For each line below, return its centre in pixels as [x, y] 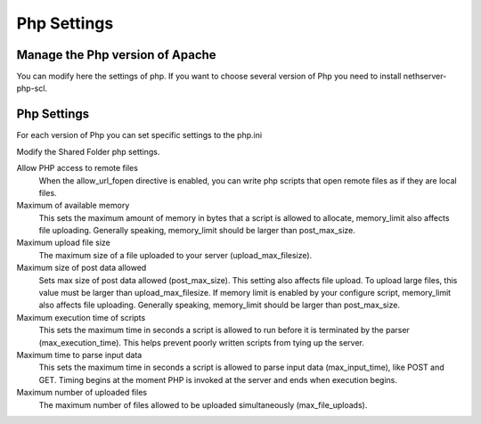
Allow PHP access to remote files [77, 168]
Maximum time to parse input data [79, 355]
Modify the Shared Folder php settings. [88, 151]
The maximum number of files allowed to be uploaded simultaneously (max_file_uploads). [203, 404]
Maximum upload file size [63, 243]
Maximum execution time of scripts [81, 317]
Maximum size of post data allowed [82, 268]
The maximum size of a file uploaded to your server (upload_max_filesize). [175, 255]
